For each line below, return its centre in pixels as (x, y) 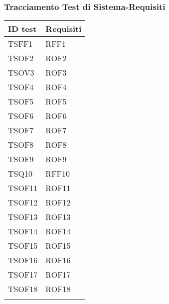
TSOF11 (23, 188)
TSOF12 (23, 203)
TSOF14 (23, 231)
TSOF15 (23, 246)
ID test (22, 29)
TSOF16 (23, 260)
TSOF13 (23, 217)
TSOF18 (23, 289)
